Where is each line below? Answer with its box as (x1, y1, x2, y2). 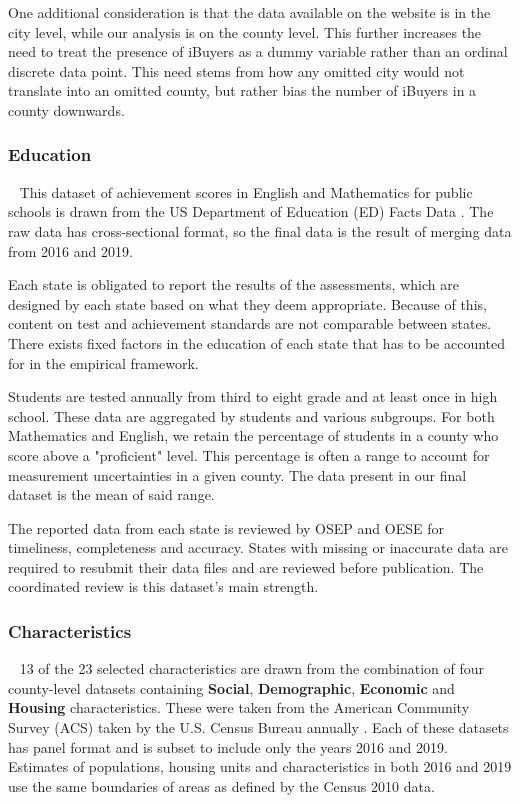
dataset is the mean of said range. (8, 484, 215, 505)
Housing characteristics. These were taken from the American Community (8, 697, 470, 718)
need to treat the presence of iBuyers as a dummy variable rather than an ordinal (8, 41, 508, 62)
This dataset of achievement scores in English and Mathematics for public (19, 181, 473, 202)
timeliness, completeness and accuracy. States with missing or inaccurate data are (8, 537, 508, 558)
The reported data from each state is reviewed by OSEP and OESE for (8, 517, 444, 538)
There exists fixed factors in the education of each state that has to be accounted (8, 332, 506, 353)
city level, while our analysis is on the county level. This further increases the (8, 21, 482, 42)
